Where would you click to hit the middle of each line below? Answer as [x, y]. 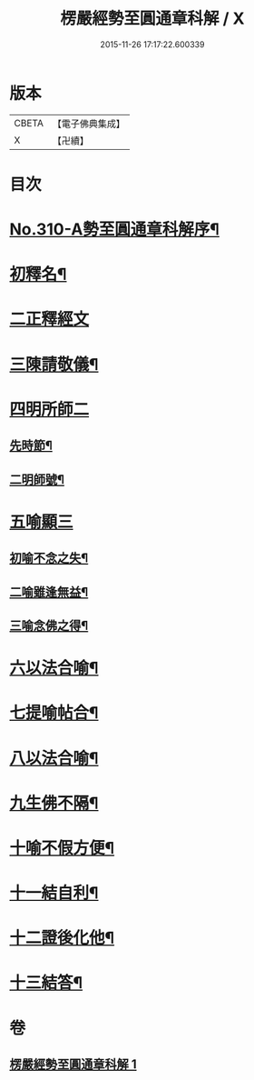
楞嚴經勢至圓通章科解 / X [152, 19]
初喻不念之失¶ [49, 559]
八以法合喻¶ [54, 758]
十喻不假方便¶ [62, 848]
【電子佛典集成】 [88, 124]
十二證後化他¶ [62, 938]
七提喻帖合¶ [54, 713]
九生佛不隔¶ [54, 803]
